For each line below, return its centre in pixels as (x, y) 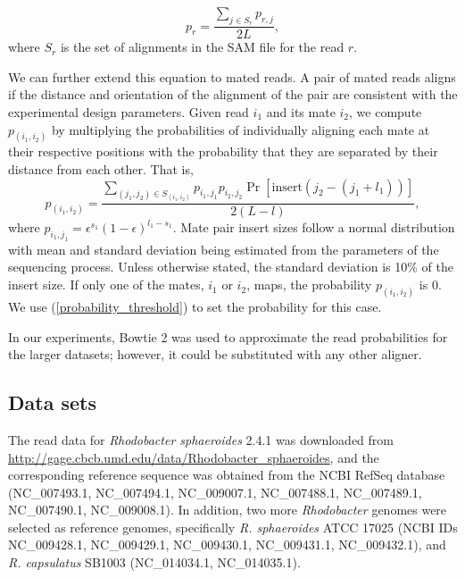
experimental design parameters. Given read (129, 112)
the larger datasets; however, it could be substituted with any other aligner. (215, 354)
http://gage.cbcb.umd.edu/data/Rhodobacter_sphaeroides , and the (194, 457)
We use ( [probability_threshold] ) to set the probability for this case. (195, 306)
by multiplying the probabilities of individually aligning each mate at (241, 129)
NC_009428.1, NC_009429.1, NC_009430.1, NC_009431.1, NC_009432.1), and (227, 544)
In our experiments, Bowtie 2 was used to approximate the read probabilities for (228, 336)
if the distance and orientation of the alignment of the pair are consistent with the (233, 94)
